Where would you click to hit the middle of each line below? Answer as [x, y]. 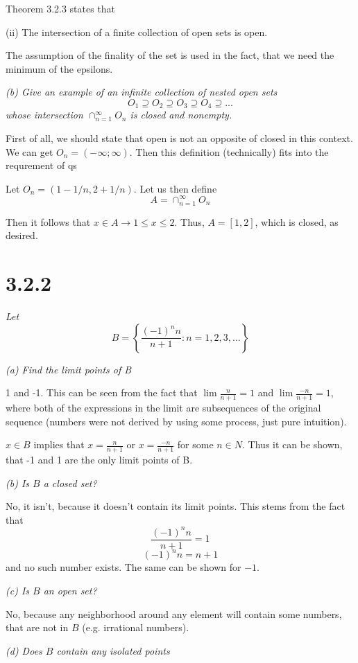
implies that [59, 444]
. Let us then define [175, 188]
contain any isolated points [113, 650]
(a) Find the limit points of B [69, 369]
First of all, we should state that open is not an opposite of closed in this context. [179, 138]
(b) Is [18, 483]
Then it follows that [48, 221]
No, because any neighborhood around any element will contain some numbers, [174, 613]
